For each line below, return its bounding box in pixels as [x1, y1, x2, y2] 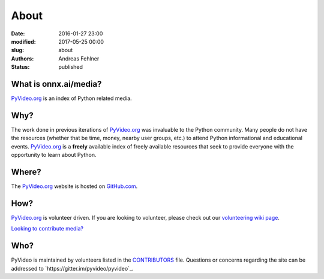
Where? [11, 166, 41, 177]
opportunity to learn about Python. [11, 151, 97, 159]
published [58, 63, 83, 71]
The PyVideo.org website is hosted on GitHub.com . [11, 183, 138, 190]
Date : [11, 30, 25, 37]
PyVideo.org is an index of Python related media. [11, 95, 132, 102]
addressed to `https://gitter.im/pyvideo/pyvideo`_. [11, 265, 134, 272]
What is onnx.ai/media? [11, 78, 102, 89]
